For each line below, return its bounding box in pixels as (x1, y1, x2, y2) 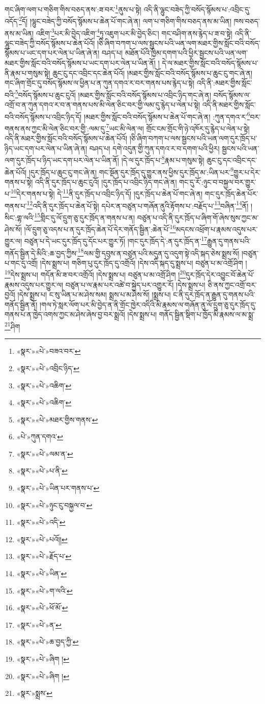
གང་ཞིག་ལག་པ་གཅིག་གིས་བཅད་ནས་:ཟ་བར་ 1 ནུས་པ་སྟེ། (5, 3, 141, 14)
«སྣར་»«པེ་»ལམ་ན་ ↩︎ (16, 448, 73, 459)
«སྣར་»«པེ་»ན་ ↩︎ (16, 619, 62, 630)
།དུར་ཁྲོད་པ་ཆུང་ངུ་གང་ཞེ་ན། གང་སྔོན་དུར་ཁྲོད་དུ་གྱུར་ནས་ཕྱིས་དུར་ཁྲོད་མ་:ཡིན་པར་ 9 (28, 165, 234, 177)
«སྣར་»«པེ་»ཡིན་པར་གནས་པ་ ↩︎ (16, 483, 100, 493)
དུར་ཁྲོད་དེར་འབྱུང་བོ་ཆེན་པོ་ (185, 269, 254, 280)
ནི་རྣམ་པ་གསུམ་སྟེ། (5, 67, 50, 78)
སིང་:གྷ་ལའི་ (5, 212, 35, 222)
